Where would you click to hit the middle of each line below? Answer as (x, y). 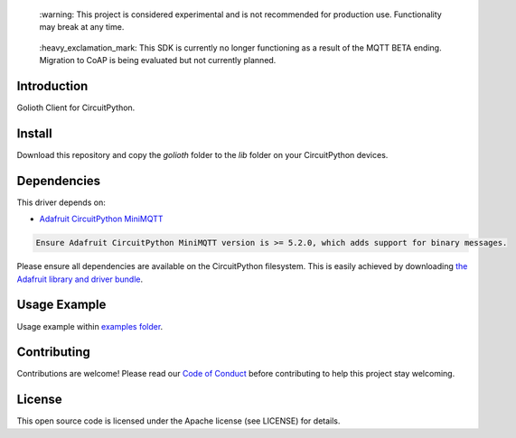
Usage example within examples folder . (90, 326)
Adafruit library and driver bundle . (80, 279)
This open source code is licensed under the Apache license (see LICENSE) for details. (178, 421)
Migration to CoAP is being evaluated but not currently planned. (158, 61)
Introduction (52, 86)
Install (35, 133)
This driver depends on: (61, 202)
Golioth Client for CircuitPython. (76, 107)
